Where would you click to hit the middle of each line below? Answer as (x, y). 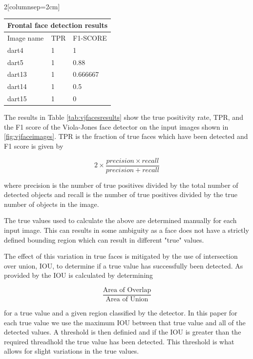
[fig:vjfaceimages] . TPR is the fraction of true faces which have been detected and (126, 136)
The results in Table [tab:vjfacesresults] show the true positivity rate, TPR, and (124, 117)
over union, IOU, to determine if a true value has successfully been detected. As (124, 265)
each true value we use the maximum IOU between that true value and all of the (125, 322)
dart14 (17, 86)
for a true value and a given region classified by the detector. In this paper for (121, 313)
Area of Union (127, 300)
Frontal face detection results (58, 25)
